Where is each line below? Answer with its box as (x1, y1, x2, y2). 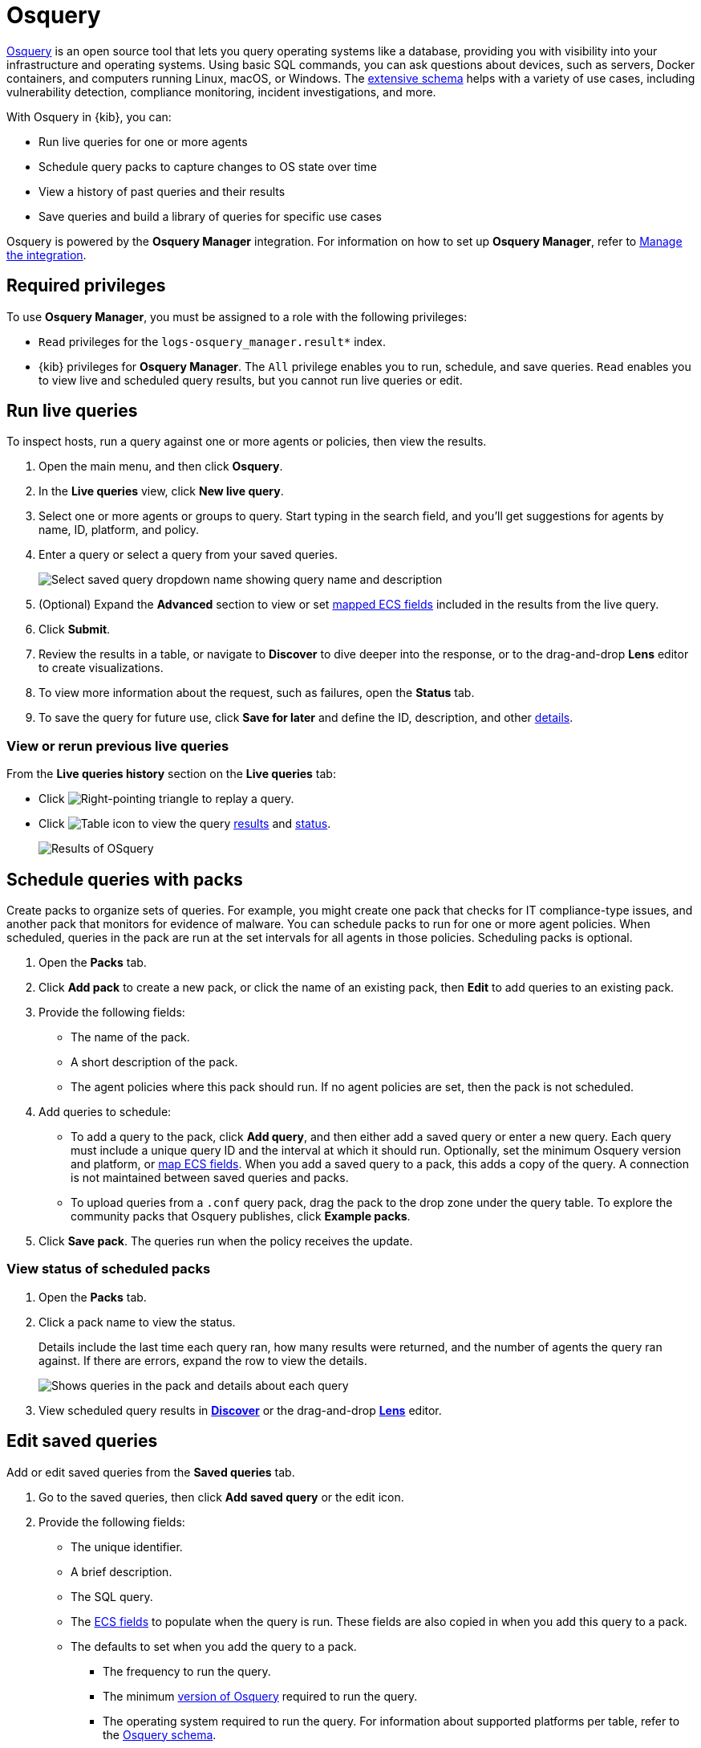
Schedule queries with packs (6, 869, 243, 890)
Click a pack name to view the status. (38, 1314, 236, 1329)
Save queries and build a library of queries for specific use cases (38, 209, 382, 223)
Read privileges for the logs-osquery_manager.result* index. (38, 334, 386, 348)
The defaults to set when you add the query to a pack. (71, 1639, 357, 1653)
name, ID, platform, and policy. (38, 523, 200, 537)
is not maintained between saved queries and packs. (71, 1171, 349, 1185)
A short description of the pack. (71, 1055, 238, 1070)
